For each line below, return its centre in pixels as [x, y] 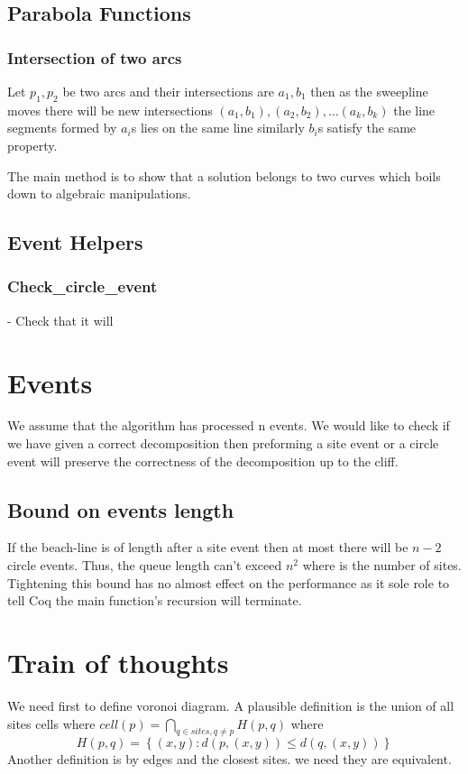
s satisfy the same [367, 128]
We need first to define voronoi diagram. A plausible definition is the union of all [231, 705]
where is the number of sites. [382, 565]
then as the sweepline [369, 91]
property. [32, 145]
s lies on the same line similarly [218, 128]
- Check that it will [60, 320]
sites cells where [51, 723]
